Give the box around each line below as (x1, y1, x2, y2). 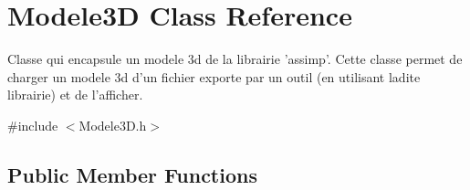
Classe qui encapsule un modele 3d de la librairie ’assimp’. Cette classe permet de (7, 49, 463, 69)
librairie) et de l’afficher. (7, 85, 143, 104)
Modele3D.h (78, 115, 147, 134)
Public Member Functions (7, 160, 257, 188)
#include (7, 115, 58, 134)
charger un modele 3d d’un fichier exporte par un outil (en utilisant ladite (7, 67, 421, 86)
